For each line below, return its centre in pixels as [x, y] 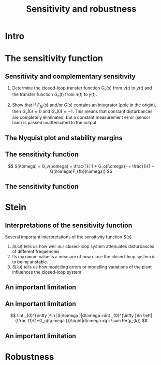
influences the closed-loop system [46, 272]
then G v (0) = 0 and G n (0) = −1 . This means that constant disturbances [82, 112]
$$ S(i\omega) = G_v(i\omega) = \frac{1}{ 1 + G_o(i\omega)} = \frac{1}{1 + [81, 166]
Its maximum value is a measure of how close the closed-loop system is [84, 256]
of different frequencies [36, 251]
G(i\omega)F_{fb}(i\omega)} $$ [81, 171]
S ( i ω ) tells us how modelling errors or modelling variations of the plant [82, 267]
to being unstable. [30, 262]
